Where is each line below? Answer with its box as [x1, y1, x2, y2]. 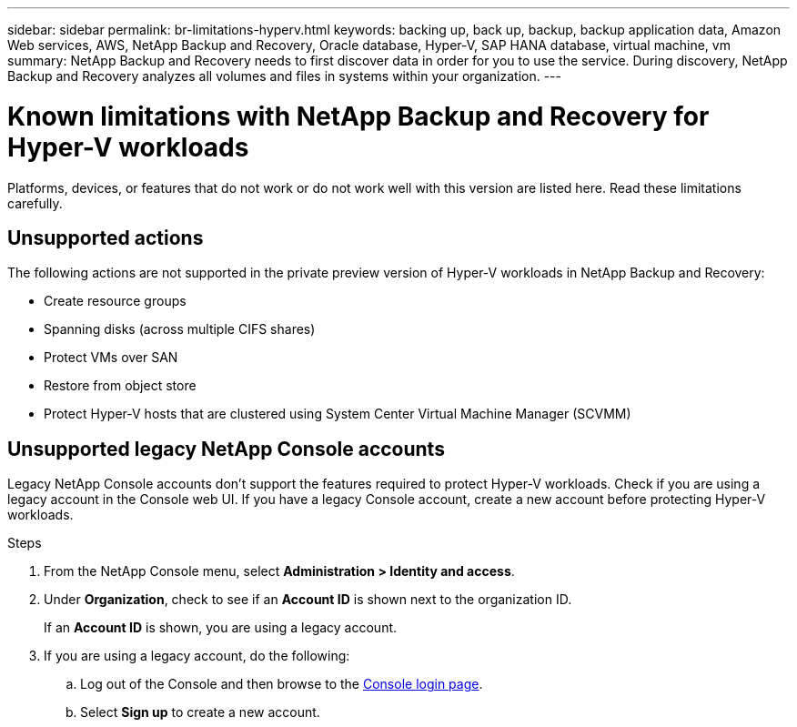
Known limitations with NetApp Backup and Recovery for [7, 100, 710, 132]
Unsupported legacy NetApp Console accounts [7, 437, 445, 460]
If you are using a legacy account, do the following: [44, 648, 350, 664]
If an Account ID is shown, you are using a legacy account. [44, 620, 398, 636]
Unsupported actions [7, 226, 204, 249]
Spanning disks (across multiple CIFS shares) [44, 321, 316, 338]
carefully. [7, 195, 63, 211]
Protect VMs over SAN [44, 349, 178, 366]
